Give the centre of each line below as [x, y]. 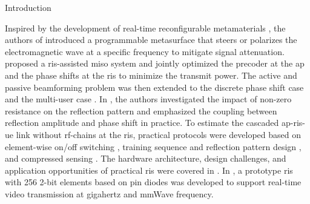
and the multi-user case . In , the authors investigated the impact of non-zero [148, 99]
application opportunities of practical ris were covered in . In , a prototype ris [149, 170]
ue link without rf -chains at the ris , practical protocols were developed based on [153, 134]
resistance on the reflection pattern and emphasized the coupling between [141, 110]
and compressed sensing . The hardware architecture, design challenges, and [146, 158]
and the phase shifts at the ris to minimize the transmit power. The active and [151, 75]
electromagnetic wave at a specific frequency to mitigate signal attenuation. [145, 51]
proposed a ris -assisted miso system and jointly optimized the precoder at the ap [155, 63]
